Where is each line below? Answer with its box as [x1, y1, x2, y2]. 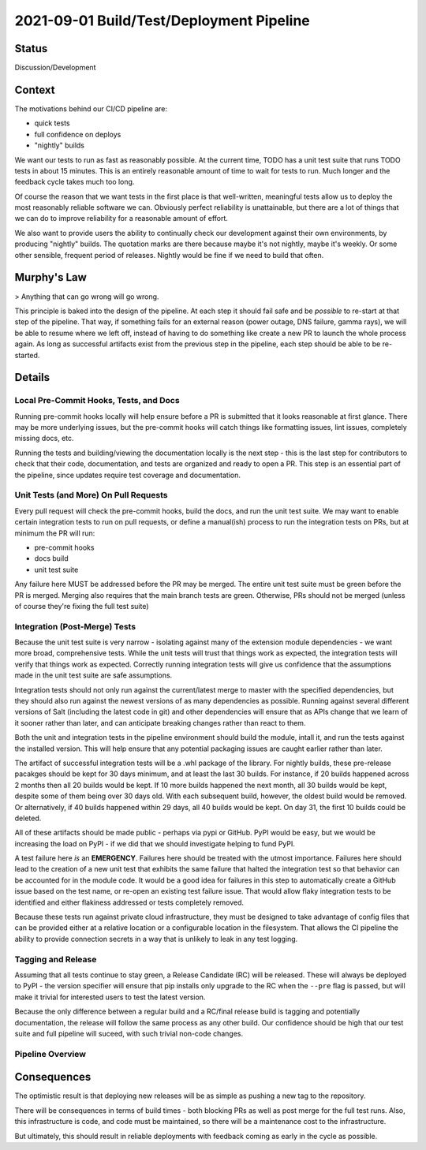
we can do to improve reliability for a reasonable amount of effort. [14, 214, 229, 223]
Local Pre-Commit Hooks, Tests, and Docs [14, 395, 181, 406]
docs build [34, 554, 69, 563]
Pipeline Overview [14, 1048, 87, 1059]
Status [14, 42, 48, 55]
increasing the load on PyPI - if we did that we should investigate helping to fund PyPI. [14, 838, 296, 848]
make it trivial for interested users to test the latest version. [14, 992, 206, 1002]
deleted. [14, 813, 42, 823]
